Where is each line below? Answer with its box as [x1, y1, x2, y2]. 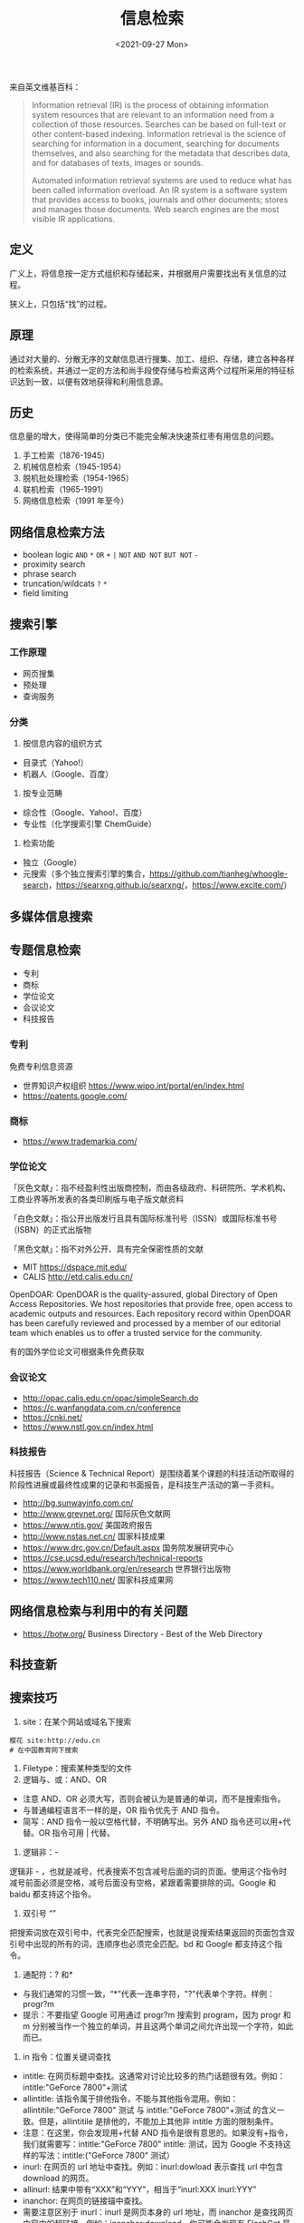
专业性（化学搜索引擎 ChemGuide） [22, 818, 157, 830]
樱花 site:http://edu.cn [9, 1736, 100, 1745]
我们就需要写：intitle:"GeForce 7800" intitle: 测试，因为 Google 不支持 [22, 2138, 283, 2150]
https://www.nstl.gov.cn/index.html [22, 1421, 154, 1432]
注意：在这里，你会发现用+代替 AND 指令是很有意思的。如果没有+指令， [22, 2127, 293, 2138]
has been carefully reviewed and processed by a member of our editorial [9, 1318, 281, 1329]
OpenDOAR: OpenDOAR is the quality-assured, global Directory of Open [9, 1289, 279, 1300]
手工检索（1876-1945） [22, 450, 110, 461]
